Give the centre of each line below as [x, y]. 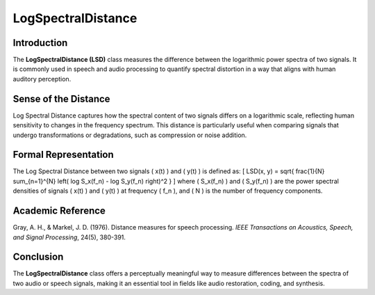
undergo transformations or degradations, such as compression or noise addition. [130, 135]
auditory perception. [42, 79]
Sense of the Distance [61, 98]
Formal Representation [63, 155]
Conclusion [38, 257]
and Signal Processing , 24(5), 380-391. [69, 237]
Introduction [40, 43]
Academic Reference [59, 211]
